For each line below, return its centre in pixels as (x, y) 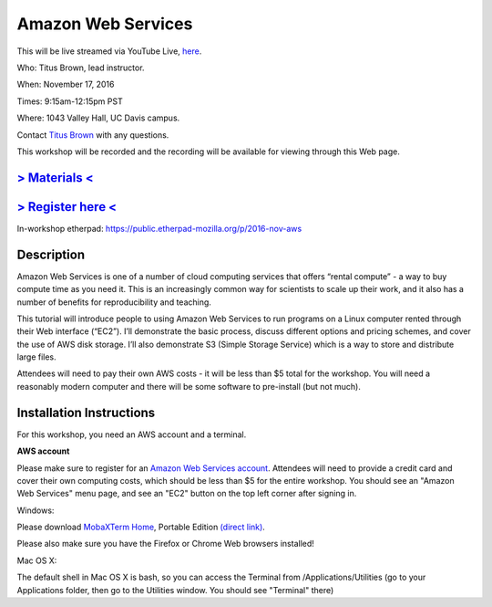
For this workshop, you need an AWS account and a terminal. (132, 434)
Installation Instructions (86, 412)
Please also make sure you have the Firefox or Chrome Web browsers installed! (165, 544)
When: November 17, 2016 (66, 84)
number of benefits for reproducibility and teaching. (114, 302)
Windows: (36, 510)
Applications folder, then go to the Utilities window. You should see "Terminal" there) (175, 590)
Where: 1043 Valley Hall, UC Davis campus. (98, 118)
